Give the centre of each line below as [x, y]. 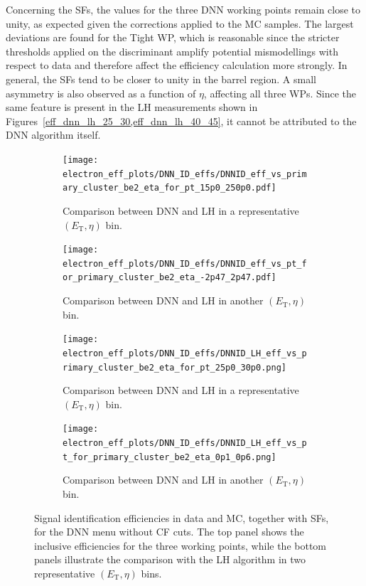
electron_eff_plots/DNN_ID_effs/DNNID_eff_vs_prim [185, 174]
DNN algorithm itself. [53, 135]
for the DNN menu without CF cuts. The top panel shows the [169, 532]
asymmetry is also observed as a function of [101, 93]
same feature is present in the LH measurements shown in [132, 107]
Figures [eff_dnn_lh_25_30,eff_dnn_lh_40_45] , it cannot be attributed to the [181, 121]
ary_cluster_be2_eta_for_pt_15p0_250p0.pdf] [169, 188]
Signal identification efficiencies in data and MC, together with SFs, [182, 517]
